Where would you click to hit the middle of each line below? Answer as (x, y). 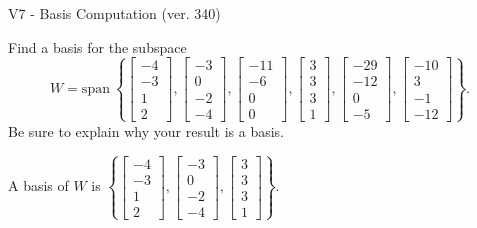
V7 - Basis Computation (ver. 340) (114, 13)
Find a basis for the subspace (97, 46)
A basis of (38, 185)
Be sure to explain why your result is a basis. (146, 130)
